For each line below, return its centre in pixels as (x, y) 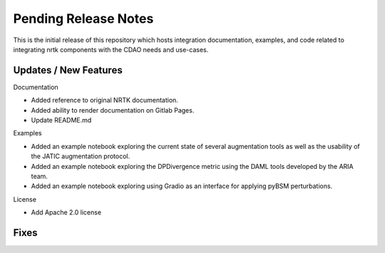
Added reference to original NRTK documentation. (104, 100)
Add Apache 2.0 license (66, 212)
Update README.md (61, 120)
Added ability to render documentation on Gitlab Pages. (113, 110)
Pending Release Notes (83, 19)
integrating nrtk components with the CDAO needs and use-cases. (111, 49)
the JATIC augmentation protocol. (81, 156)
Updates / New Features (68, 70)
